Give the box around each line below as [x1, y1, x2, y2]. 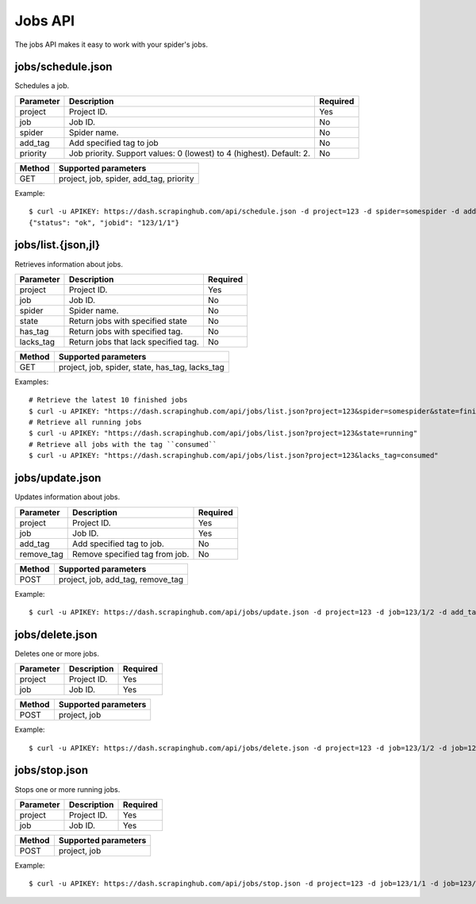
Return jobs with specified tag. [68, 325, 183, 337]
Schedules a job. [14, 81, 70, 90]
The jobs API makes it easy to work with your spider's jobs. [14, 40, 208, 49]
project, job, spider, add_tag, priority [58, 173, 194, 184]
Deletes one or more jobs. [14, 648, 99, 658]
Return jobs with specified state [68, 315, 187, 326]
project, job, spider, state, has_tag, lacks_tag [58, 361, 225, 372]
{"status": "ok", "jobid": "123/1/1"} [29, 218, 180, 227]
